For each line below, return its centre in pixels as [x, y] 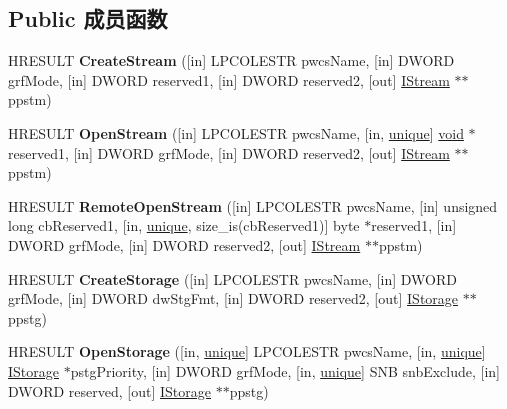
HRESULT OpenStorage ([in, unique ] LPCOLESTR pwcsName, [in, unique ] [247, 351]
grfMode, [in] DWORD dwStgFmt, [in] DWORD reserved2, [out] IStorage [233, 298]
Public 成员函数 [88, 18]
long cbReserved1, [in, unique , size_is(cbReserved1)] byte [184, 225]
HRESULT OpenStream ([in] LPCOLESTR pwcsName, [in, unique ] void [236, 132]
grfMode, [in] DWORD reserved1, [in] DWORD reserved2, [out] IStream [229, 79]
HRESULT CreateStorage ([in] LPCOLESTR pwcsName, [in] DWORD [232, 278]
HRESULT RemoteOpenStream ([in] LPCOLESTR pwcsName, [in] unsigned [253, 205]
